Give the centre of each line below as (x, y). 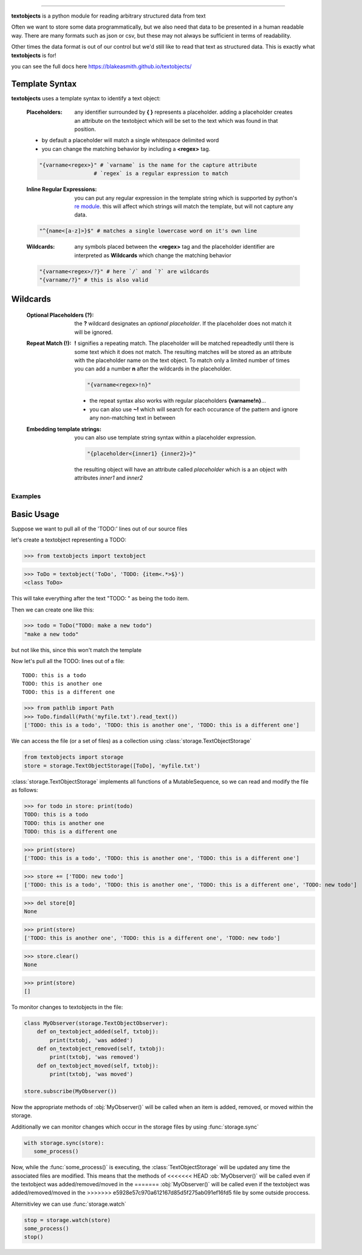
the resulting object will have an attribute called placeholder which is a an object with (181, 469)
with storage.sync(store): (64, 1143)
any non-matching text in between (132, 418)
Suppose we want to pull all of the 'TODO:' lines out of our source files (99, 529)
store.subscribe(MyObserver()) (71, 1091)
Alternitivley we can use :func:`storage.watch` (69, 1204)
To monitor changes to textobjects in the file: (67, 1007)
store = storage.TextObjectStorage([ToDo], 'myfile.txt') (112, 766)
